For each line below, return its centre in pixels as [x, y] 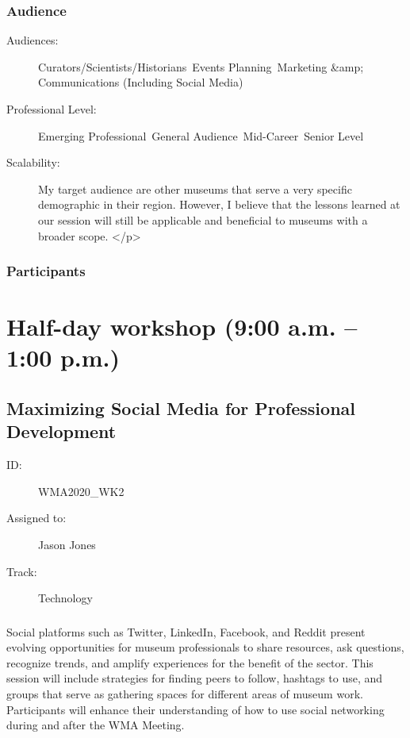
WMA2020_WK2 [81, 491]
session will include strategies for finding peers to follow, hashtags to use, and [195, 678]
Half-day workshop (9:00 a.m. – [182, 327]
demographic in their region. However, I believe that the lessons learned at [219, 204]
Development [61, 431]
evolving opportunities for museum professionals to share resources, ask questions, [205, 647]
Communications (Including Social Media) [141, 82]
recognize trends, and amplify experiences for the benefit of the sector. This [190, 662]
